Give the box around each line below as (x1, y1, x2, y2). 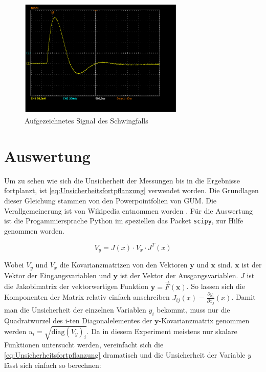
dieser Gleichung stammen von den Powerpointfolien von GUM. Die (4, 195, 216, 205)
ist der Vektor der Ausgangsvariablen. (120, 270, 238, 280)
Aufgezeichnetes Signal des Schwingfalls (25, 115, 148, 126)
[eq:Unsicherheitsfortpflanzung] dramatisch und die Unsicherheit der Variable (4, 349, 246, 360)
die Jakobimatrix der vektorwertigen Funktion (4, 281, 149, 292)
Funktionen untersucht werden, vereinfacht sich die (4, 339, 164, 350)
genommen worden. (4, 225, 64, 236)
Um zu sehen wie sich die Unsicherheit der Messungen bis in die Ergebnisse (4, 175, 240, 185)
